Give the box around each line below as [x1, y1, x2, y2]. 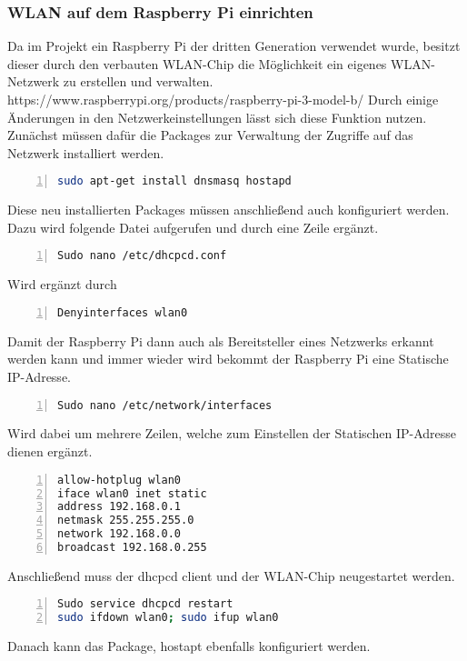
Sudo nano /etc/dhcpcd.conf [57, 249, 227, 263]
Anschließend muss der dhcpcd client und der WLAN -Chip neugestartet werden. [7, 566, 455, 585]
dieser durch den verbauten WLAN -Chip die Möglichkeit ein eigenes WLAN [7, 54, 432, 73]
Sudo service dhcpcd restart [57, 597, 233, 611]
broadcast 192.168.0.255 [57, 541, 207, 554]
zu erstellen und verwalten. [63, 72, 214, 91]
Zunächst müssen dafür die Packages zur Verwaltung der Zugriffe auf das [7, 125, 413, 145]
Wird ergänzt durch [7, 275, 117, 294]
